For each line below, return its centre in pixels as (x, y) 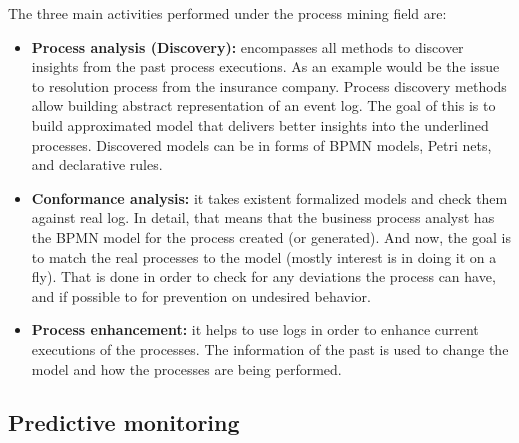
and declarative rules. (97, 164)
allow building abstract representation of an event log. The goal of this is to (263, 105)
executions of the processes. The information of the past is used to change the (270, 348)
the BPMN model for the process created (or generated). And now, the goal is (271, 236)
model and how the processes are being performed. (186, 368)
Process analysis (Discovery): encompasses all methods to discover (247, 46)
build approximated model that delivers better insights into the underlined (260, 124)
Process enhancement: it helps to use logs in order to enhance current (255, 329)
